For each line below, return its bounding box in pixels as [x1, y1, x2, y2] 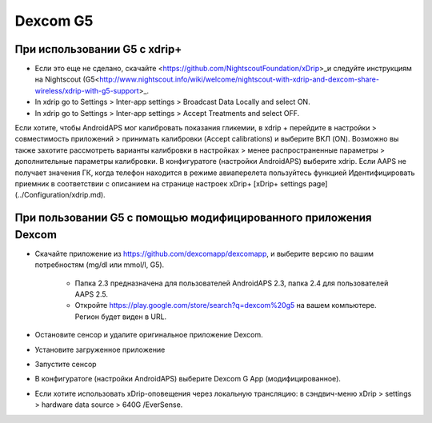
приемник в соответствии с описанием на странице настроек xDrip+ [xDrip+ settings [14, 178, 307, 188]
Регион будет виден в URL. [74, 312, 167, 321]
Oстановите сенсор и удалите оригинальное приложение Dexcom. [34, 330, 263, 340]
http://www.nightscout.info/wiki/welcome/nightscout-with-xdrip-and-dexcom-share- [98, 74, 380, 84]
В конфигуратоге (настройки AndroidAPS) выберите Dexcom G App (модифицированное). [34, 374, 342, 384]
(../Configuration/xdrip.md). [14, 190, 106, 200]
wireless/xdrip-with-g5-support [34, 86, 139, 95]
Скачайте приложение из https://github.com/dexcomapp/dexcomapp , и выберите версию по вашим [34, 249, 374, 258]
